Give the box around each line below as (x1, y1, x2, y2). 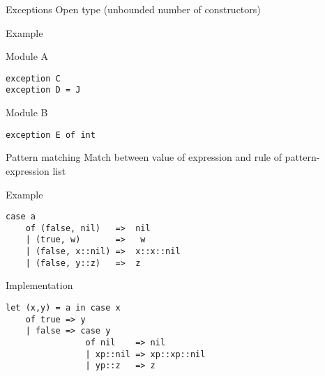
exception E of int (6, 130, 96, 140)
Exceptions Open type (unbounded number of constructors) (6, 2, 261, 16)
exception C (6, 73, 61, 84)
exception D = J (6, 85, 81, 95)
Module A (6, 49, 49, 63)
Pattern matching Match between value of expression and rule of (6, 150, 282, 164)
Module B (6, 105, 48, 120)
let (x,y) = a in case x (6, 303, 121, 313)
